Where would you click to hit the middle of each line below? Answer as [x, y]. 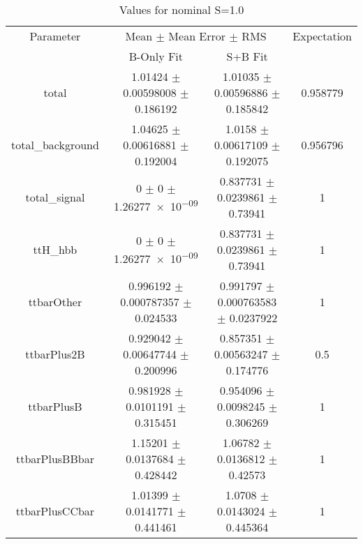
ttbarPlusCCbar [55, 511]
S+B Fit [247, 56]
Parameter [55, 36]
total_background [55, 145]
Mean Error [197, 36]
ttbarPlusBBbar [55, 459]
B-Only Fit [156, 56]
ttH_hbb [55, 249]
